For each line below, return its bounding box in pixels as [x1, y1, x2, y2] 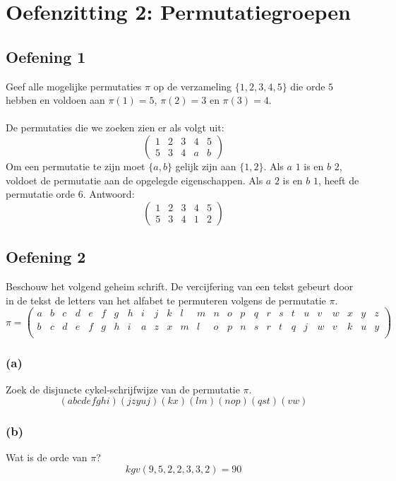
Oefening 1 [6, 45, 86, 67]
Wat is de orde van [6, 450, 88, 465]
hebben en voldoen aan [6, 93, 105, 107]
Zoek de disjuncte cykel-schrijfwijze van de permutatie [6, 381, 240, 396]
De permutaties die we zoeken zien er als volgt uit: [6, 120, 224, 135]
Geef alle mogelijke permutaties [6, 78, 142, 93]
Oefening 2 [6, 246, 86, 268]
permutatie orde [6, 186, 76, 201]
